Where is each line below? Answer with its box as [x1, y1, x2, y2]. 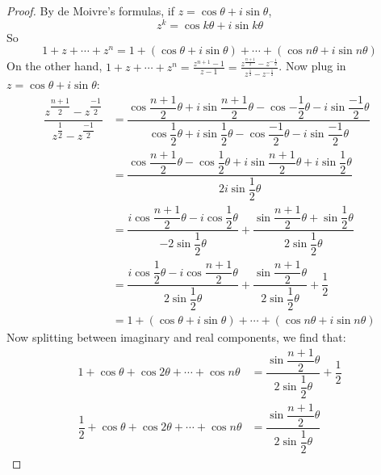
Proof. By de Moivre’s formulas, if [6, 2, 175, 19]
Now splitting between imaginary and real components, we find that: [6, 329, 346, 346]
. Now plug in [278, 57, 346, 74]
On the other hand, [6, 57, 103, 74]
